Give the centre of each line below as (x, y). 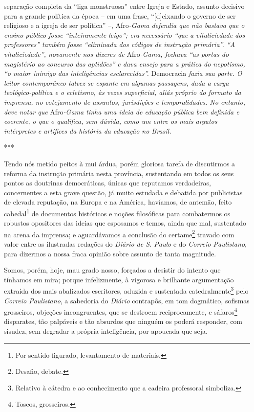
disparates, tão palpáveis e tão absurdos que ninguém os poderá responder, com (123, 321)
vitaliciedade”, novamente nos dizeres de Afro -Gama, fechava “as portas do (116, 54)
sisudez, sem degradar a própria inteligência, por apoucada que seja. (106, 331)
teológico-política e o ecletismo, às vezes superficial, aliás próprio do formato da (123, 92)
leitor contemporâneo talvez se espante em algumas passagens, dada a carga (116, 82)
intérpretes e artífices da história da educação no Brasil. (88, 130)
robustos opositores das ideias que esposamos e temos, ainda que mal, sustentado (125, 223)
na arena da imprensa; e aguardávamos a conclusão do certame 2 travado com (119, 233)
